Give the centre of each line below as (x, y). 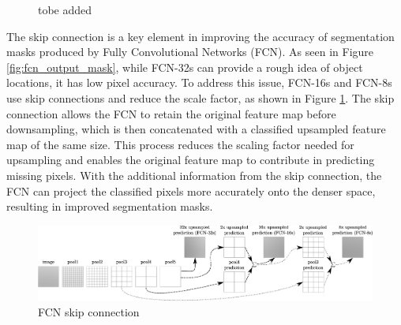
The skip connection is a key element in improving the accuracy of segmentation (200, 36)
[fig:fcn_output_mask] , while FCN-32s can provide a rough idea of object (185, 67)
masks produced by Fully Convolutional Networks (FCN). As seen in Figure (190, 52)
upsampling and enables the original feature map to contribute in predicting (191, 160)
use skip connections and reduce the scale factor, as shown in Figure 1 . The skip (200, 97)
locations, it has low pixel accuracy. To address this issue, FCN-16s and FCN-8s (199, 82)
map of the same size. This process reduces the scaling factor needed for (180, 144)
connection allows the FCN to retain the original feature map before (171, 113)
